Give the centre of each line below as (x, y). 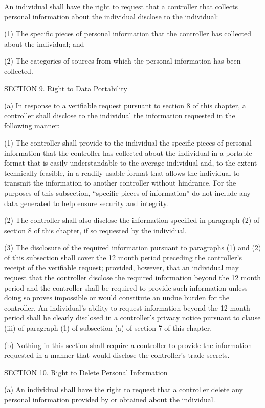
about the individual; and (44, 43)
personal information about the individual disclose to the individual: (111, 16)
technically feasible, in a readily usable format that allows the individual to (122, 172)
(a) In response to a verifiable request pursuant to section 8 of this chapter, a (125, 105)
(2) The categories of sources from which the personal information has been (123, 61)
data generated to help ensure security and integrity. (86, 203)
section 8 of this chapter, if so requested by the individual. (96, 230)
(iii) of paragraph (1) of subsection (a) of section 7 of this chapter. (108, 328)
